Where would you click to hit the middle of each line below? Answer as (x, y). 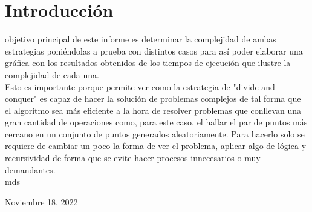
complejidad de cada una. (52, 74)
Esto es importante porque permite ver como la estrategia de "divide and (140, 86)
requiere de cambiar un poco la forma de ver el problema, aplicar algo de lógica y (156, 146)
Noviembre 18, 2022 (41, 201)
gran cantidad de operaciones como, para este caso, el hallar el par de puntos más (156, 122)
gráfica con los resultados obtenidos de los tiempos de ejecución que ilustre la (148, 63)
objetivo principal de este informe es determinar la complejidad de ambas (141, 39)
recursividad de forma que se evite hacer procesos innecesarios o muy (133, 158)
